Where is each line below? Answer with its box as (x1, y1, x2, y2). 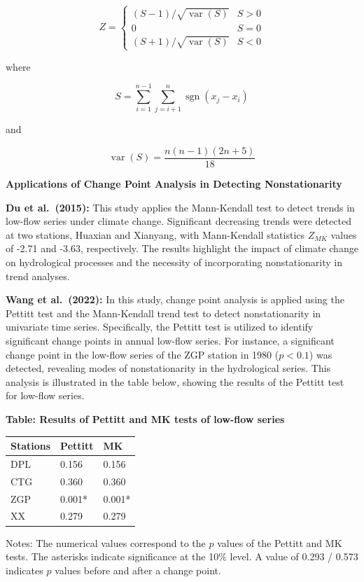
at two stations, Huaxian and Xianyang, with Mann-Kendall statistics (6, 227, 305, 242)
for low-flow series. (6, 388, 85, 403)
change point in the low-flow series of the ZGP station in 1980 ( (6, 347, 279, 361)
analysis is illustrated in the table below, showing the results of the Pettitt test (6, 374, 344, 389)
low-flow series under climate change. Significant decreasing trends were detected (6, 214, 351, 228)
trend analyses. (6, 268, 70, 283)
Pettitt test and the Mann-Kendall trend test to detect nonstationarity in (6, 305, 321, 320)
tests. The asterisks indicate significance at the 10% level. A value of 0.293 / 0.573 (6, 549, 358, 564)
